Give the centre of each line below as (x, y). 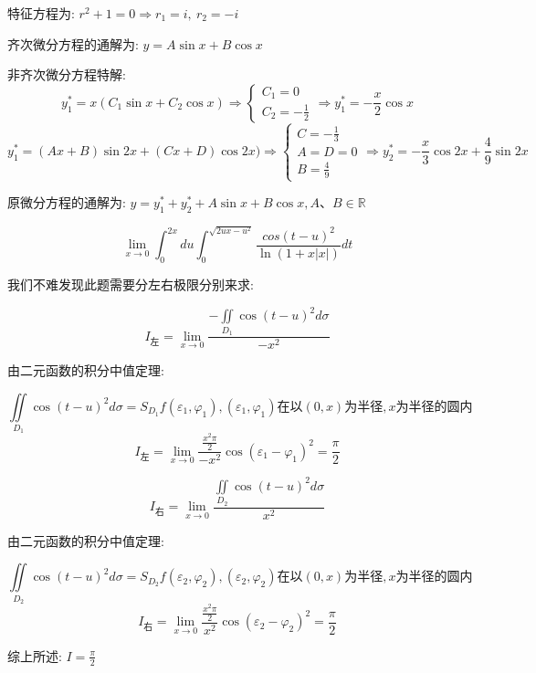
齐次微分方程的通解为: (73, 43)
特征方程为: (41, 13)
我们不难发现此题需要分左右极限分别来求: (131, 284)
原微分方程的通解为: (67, 202)
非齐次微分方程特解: (67, 74)
